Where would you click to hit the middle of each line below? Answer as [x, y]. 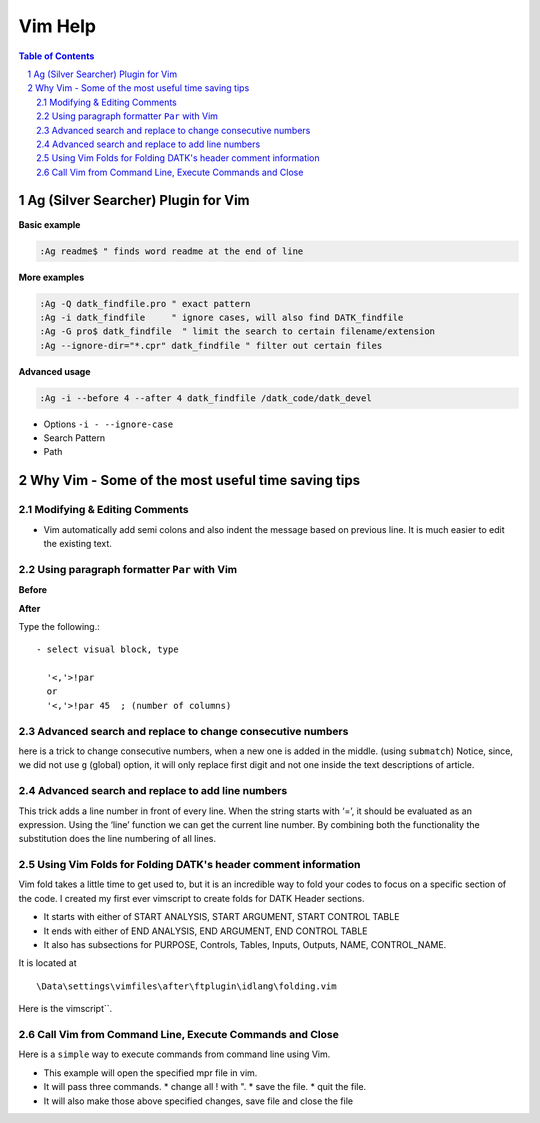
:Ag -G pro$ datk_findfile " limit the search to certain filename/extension [237, 331]
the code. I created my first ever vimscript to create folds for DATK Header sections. [191, 898]
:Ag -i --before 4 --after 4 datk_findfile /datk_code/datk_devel [205, 398]
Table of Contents [56, 56]
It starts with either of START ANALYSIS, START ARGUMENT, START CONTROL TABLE [221, 917]
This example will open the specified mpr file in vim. [150, 1072]
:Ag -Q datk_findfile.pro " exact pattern [145, 303]
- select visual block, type [107, 649]
